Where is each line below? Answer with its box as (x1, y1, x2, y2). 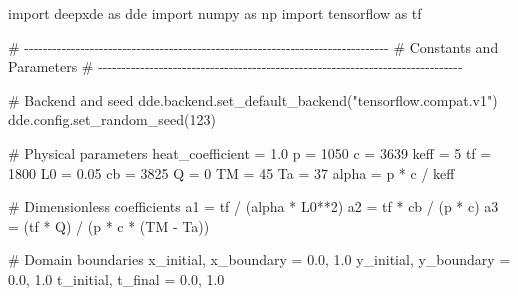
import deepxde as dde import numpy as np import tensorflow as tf (8, 3, 422, 23)
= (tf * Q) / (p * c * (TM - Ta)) (8, 215, 210, 236)
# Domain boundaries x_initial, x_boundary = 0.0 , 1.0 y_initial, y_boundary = (8, 249, 511, 270)
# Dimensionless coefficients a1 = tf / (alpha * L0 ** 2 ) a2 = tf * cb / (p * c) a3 (8, 196, 499, 217)
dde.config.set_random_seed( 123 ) (8, 109, 216, 130)
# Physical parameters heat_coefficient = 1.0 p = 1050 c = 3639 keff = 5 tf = (8, 142, 492, 163)
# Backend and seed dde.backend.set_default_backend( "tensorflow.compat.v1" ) (8, 89, 498, 110)
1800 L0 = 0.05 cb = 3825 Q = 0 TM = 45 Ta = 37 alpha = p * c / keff (8, 162, 455, 183)
